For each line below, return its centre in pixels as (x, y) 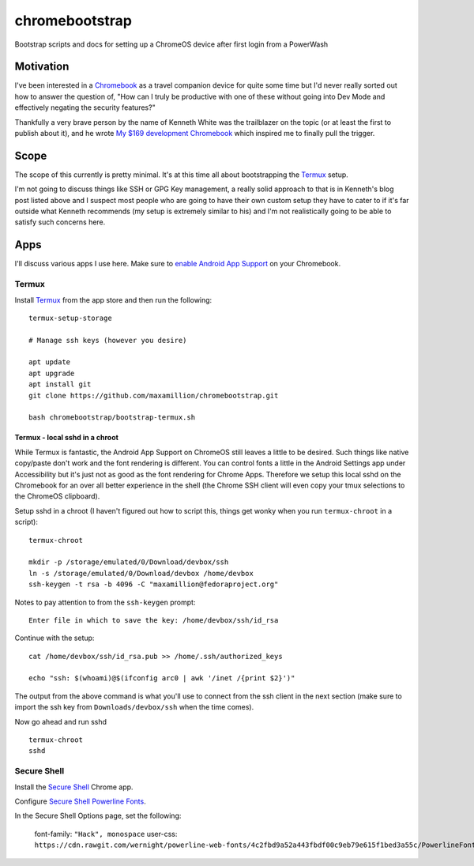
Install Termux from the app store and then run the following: (113, 299)
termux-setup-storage (70, 318)
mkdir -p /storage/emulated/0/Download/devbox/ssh (129, 562)
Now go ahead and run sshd (60, 721)
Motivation (42, 67)
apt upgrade (52, 373)
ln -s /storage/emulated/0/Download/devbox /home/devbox (141, 573)
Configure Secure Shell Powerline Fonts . (80, 801)
